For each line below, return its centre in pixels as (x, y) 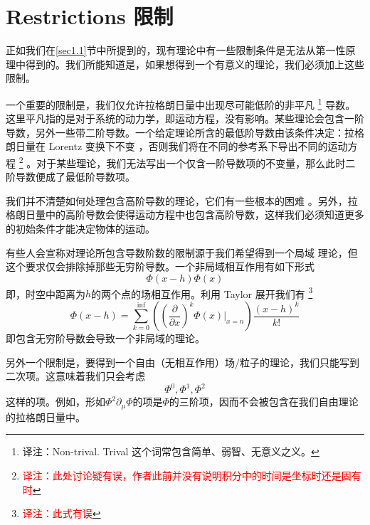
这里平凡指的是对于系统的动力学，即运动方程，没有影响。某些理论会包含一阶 (185, 118)
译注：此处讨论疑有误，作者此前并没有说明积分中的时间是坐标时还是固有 (192, 475)
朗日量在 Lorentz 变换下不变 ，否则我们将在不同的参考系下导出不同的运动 (177, 146)
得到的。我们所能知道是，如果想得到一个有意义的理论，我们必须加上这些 (195, 64)
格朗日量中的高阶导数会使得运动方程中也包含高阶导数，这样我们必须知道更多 (185, 214)
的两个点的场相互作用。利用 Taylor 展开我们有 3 (202, 292)
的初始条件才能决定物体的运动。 (80, 228)
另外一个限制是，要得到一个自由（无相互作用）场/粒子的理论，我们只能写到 (183, 362)
